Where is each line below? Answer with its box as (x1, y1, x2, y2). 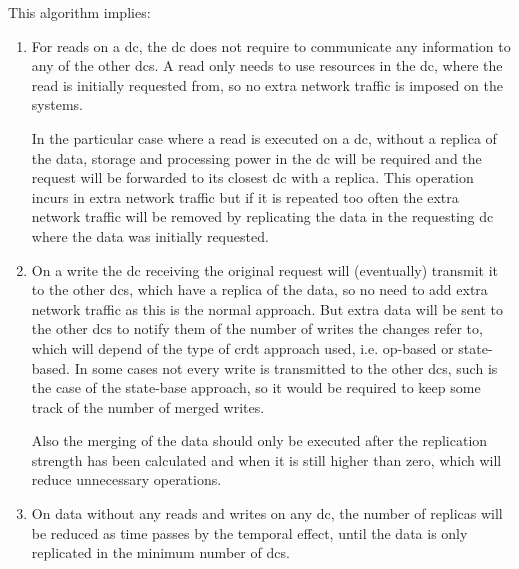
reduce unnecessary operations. (31, 469, 222, 490)
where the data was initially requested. (31, 225, 269, 246)
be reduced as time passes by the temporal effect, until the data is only (31, 522, 468, 543)
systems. (31, 94, 83, 115)
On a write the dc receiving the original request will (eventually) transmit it (31, 259, 499, 280)
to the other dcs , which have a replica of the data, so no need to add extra (31, 279, 488, 300)
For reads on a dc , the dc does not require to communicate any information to (31, 35, 511, 56)
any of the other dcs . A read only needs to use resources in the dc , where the (31, 55, 503, 76)
